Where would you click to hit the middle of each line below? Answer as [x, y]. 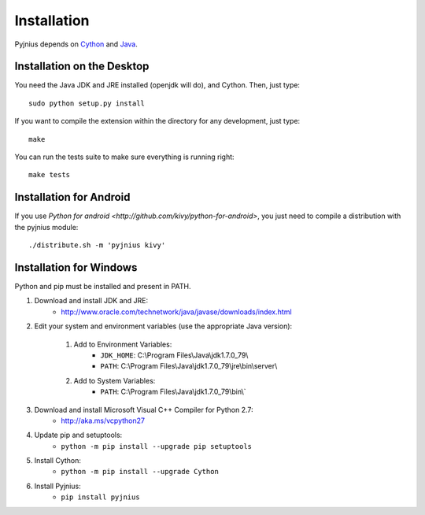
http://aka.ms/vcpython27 [103, 421]
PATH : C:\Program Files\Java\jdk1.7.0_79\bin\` [174, 392]
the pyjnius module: [46, 227]
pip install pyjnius [101, 497]
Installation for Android [72, 197]
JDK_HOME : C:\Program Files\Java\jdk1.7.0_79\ [174, 355]
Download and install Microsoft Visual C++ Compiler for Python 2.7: [144, 409]
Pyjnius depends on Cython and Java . [76, 44]
